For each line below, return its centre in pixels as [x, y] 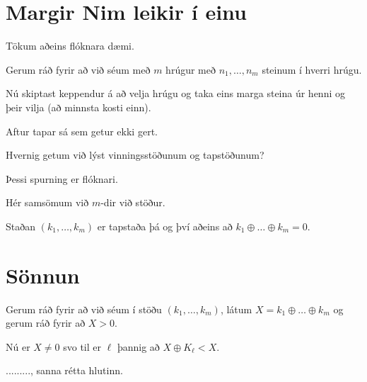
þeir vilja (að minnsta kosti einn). [78, 107]
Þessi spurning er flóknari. [62, 178]
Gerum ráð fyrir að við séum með [78, 69]
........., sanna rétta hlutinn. [64, 370]
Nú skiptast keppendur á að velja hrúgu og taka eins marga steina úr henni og [175, 93]
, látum [236, 309]
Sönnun [43, 275]
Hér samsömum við [47, 202]
